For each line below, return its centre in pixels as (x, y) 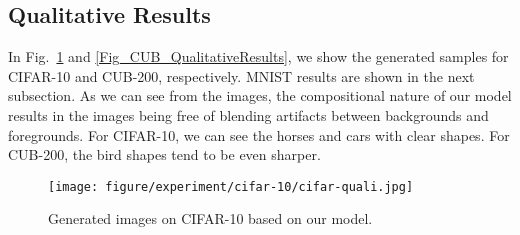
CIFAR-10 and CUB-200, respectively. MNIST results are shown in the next (241, 75)
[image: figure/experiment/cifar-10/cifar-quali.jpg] (231, 186)
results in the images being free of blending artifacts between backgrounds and (248, 114)
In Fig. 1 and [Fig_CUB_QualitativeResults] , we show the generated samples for (258, 56)
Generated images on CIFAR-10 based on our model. (210, 218)
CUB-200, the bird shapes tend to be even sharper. (164, 154)
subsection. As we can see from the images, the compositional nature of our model (260, 95)
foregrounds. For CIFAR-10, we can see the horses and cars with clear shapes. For (259, 134)
